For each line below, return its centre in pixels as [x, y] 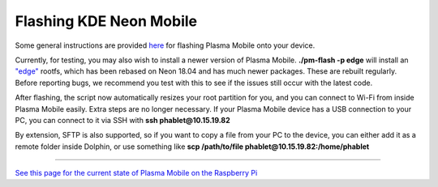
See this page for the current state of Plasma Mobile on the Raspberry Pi [136, 173]
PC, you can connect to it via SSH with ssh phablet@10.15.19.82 [122, 120]
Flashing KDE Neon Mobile [106, 21]
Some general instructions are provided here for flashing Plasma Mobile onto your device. [165, 45]
